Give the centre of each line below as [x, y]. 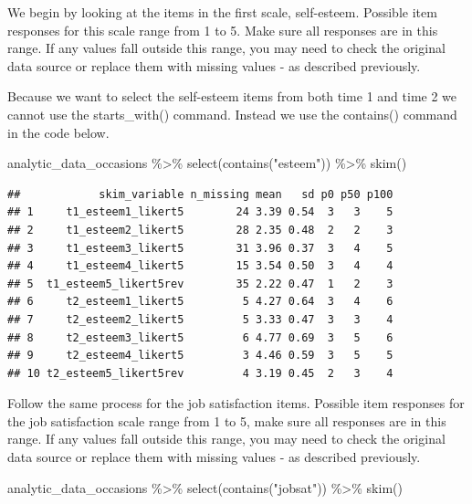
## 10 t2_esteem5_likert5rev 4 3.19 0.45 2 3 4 [200, 373]
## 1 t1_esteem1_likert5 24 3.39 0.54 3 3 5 [200, 212]
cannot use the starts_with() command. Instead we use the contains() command [232, 114]
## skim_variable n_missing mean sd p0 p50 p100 [200, 194]
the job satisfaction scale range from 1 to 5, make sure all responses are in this [227, 420]
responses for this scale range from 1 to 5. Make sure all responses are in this [223, 30]
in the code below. [58, 132]
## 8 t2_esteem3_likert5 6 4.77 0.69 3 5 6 [200, 337]
